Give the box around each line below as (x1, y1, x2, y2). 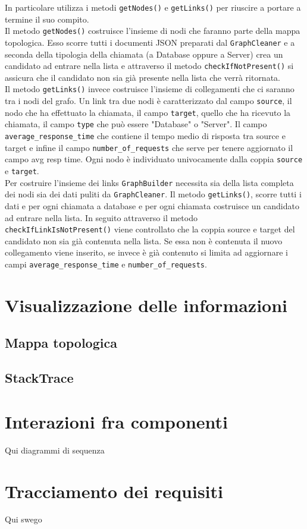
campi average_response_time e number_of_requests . (5, 258, 207, 270)
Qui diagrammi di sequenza (5, 443, 105, 456)
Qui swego (5, 513, 42, 525)
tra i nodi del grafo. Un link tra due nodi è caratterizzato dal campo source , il (5, 95, 292, 107)
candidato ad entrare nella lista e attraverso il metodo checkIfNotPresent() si (5, 59, 294, 72)
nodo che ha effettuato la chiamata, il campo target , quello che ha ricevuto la (5, 106, 291, 118)
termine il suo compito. (5, 12, 89, 25)
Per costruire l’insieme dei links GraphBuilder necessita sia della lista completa (5, 176, 294, 188)
